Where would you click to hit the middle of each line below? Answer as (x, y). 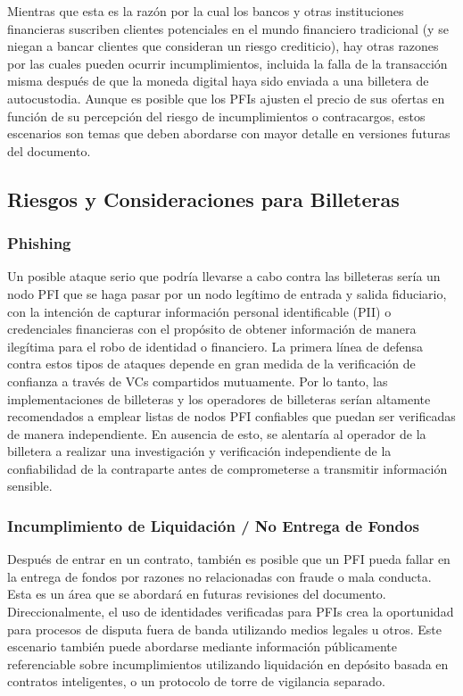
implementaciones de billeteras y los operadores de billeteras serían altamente (219, 398)
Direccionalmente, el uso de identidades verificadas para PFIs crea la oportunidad (231, 612)
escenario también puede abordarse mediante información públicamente (203, 646)
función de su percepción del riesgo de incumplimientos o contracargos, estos (216, 116)
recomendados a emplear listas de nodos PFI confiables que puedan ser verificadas (231, 416)
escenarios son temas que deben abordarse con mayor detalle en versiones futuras (229, 133)
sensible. (30, 486)
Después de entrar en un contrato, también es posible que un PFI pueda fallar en (229, 559)
